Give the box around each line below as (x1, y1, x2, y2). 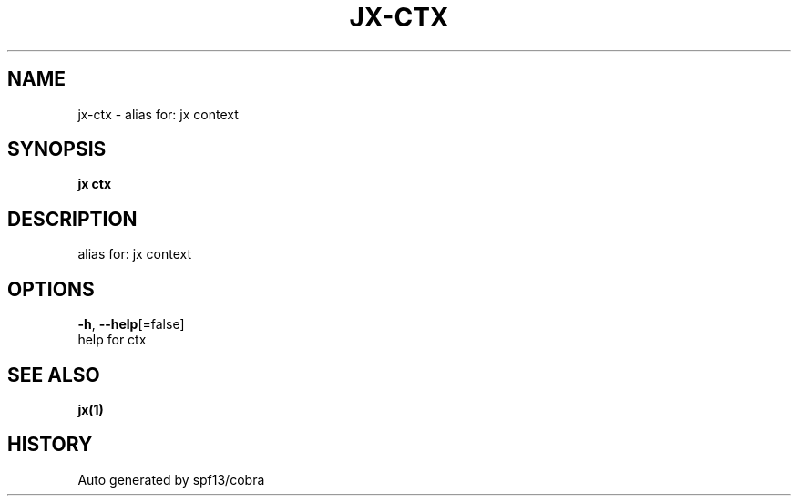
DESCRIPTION (7, 207, 138, 231)
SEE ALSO (7, 363, 100, 386)
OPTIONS (7, 277, 95, 301)
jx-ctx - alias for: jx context (77, 106, 239, 122)
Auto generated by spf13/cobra (77, 471, 265, 488)
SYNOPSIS (7, 138, 107, 161)
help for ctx (77, 332, 147, 348)
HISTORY (7, 433, 93, 457)
